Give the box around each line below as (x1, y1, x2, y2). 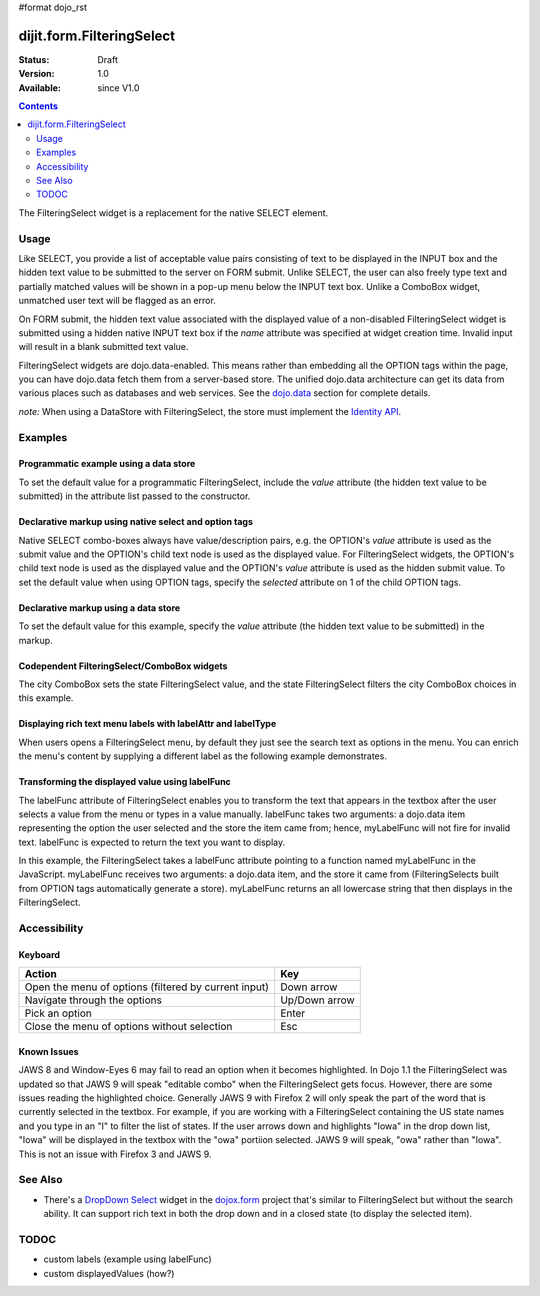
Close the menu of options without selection (24, 1020, 233, 1034)
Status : (18, 53, 50, 65)
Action (24, 967, 57, 981)
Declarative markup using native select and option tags (18, 516, 254, 528)
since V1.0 (97, 81, 140, 94)
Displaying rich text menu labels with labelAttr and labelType (18, 718, 277, 730)
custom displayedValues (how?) (43, 1267, 175, 1279)
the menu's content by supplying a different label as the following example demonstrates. (18, 750, 387, 762)
